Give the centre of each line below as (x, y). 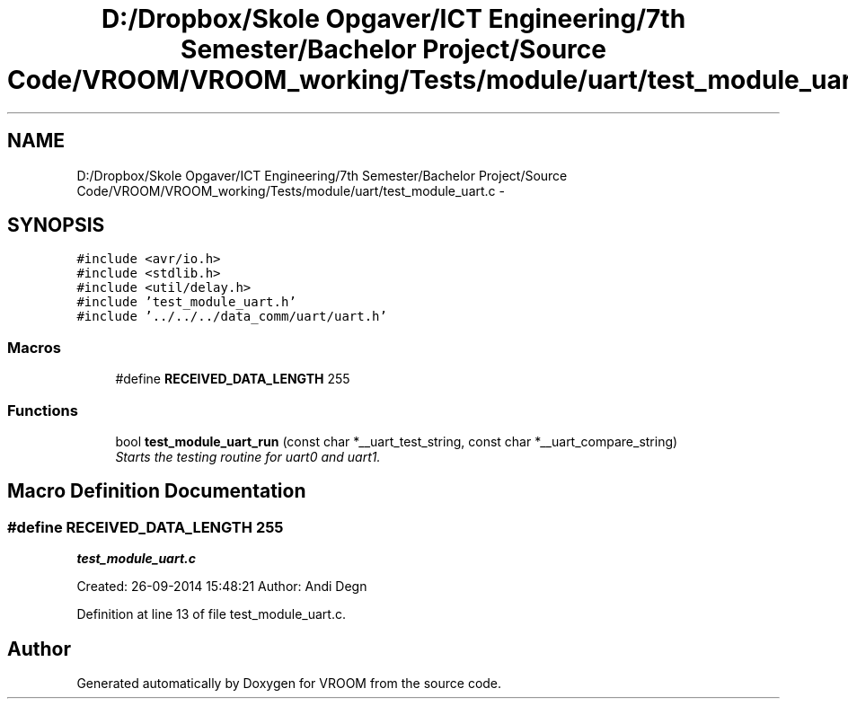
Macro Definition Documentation (157, 491)
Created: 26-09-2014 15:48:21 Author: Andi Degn (222, 587)
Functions (43, 410)
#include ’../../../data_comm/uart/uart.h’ (232, 317)
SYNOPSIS (56, 225)
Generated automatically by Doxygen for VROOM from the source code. (289, 683)
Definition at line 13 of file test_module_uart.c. (212, 614)
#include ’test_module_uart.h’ (186, 302)
